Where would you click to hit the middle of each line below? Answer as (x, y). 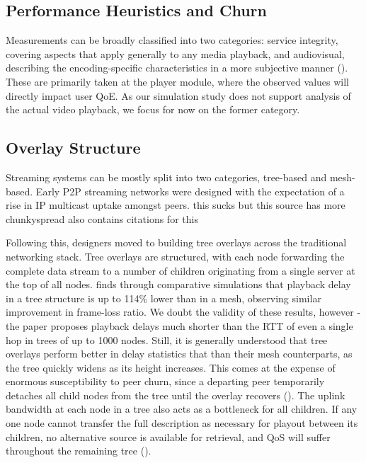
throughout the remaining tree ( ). (79, 451)
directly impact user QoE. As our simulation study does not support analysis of (178, 95)
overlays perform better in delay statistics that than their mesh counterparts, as (179, 354)
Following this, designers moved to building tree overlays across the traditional (176, 242)
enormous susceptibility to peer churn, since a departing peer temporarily (165, 381)
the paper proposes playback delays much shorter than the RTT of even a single (179, 325)
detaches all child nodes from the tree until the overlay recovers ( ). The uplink (176, 395)
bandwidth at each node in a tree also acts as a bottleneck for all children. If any (182, 409)
